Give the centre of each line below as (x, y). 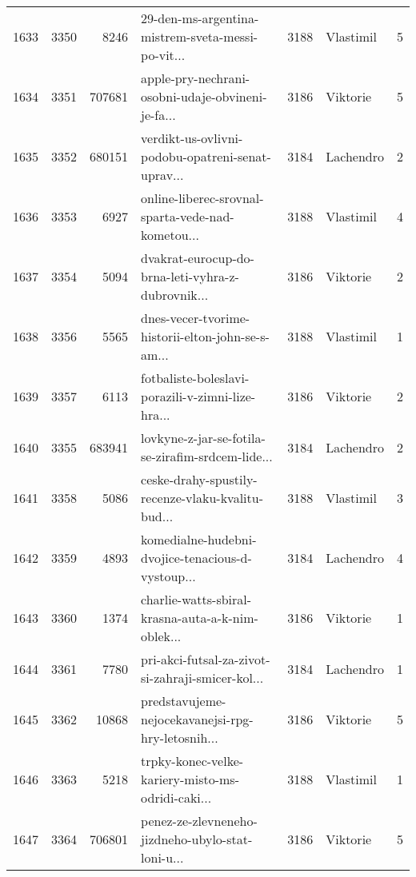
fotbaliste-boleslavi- (195, 378)
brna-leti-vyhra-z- (190, 276)
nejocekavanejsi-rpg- (197, 719)
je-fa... (158, 115)
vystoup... (168, 576)
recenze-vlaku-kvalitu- (202, 498)
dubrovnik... (175, 295)
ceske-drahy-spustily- (199, 479)
